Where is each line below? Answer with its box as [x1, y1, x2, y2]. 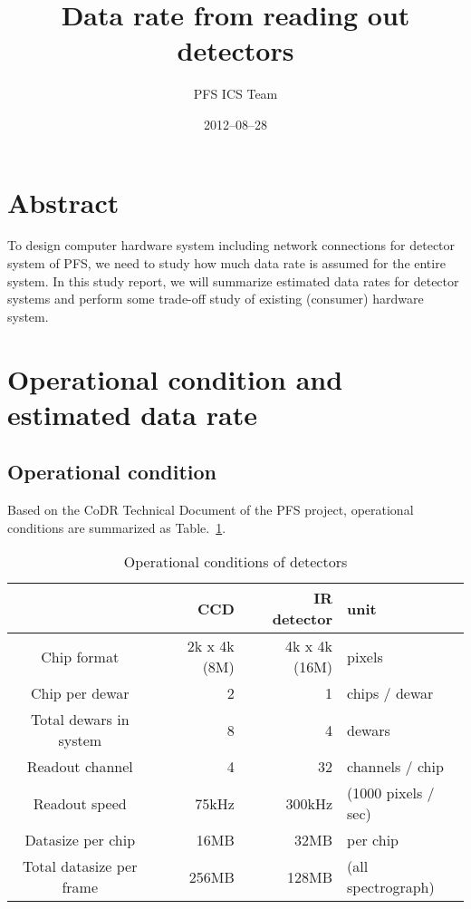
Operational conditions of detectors [123, 551, 348, 573]
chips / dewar [347, 682, 434, 704]
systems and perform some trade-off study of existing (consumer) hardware [7, 289, 424, 308]
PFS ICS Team [193, 84, 278, 103]
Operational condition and [7, 360, 343, 397]
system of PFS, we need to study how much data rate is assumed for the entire [7, 254, 446, 273]
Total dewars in [30, 709, 130, 730]
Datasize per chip [24, 829, 136, 851]
